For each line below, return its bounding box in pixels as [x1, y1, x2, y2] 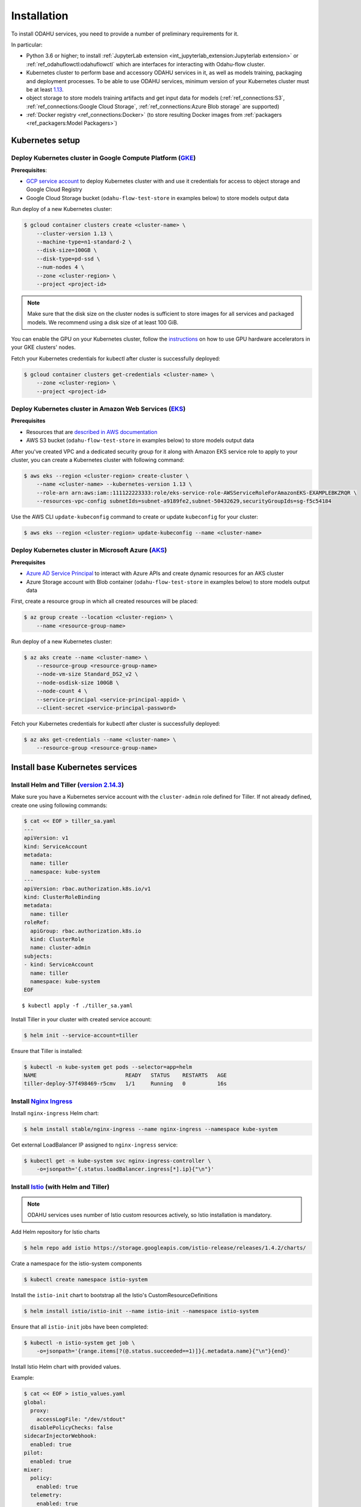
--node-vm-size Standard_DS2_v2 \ [36, 671, 138, 678]
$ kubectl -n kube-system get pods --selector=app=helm [23, 1063, 193, 1070]
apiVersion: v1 [23, 835, 69, 842]
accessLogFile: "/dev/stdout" [36, 1415, 126, 1423]
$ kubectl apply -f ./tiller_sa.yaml [22, 1002, 134, 1009]
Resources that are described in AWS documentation [26, 428, 158, 435]
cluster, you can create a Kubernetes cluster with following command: [11, 456, 185, 464]
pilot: [23, 1450, 43, 1456]
